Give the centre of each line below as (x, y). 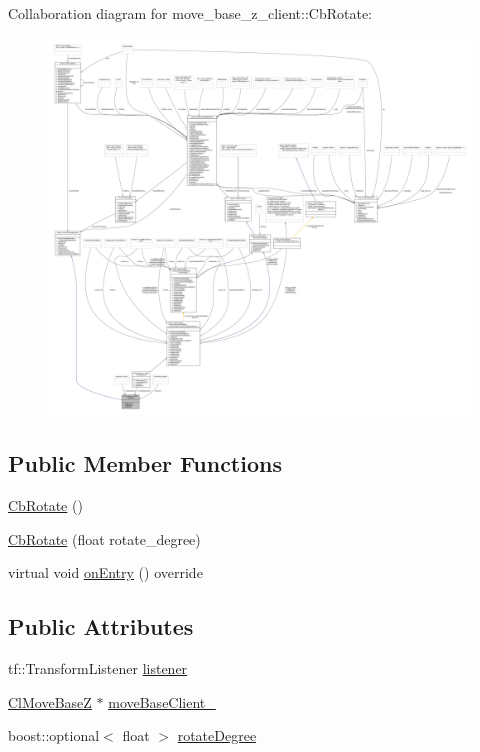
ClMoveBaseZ (50, 701)
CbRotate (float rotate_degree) (104, 538)
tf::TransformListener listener (98, 668)
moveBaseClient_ (162, 701)
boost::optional (54, 735)
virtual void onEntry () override (105, 572)
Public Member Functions (145, 463)
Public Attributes (101, 626)
